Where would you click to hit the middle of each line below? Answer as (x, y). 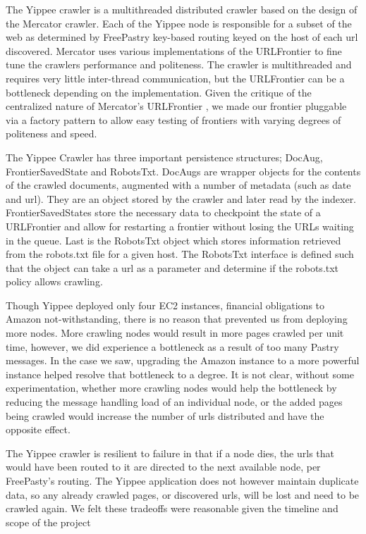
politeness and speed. (51, 133)
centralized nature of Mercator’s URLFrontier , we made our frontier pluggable (176, 106)
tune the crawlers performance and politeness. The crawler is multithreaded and (179, 64)
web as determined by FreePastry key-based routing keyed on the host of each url (182, 37)
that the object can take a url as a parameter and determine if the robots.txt (172, 267)
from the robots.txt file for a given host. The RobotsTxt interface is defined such (180, 254)
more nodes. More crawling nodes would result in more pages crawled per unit (175, 333)
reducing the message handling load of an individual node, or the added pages (174, 402)
